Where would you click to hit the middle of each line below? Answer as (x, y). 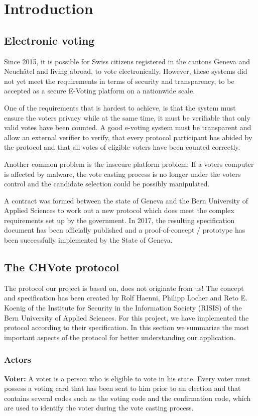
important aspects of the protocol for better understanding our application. (120, 337)
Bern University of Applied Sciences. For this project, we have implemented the (126, 317)
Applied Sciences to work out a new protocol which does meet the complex (119, 210)
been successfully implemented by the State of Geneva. (88, 240)
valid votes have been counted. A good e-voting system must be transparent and (128, 127)
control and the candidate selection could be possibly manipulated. (107, 184)
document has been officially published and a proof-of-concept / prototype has (125, 230)
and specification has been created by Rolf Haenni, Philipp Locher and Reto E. (126, 298)
